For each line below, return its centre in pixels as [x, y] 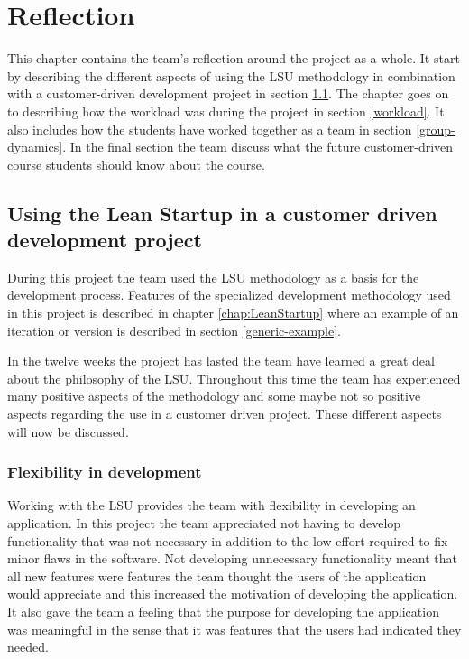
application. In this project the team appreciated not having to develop [204, 523]
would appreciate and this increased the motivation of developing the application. [233, 594]
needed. [28, 647]
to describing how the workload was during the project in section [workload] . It [226, 111]
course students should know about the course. [136, 164]
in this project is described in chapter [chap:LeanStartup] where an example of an [233, 313]
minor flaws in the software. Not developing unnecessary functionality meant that [232, 558]
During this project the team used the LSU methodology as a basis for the [213, 277]
